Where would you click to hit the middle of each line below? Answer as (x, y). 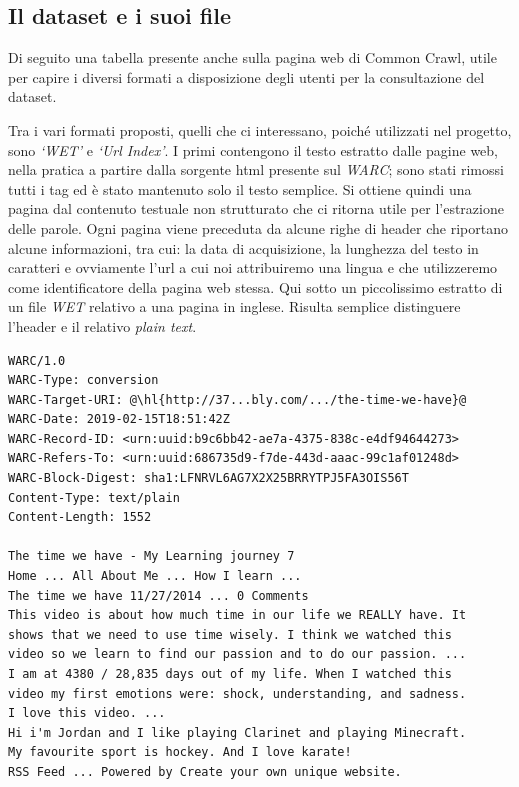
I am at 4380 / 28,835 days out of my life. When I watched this (230, 674)
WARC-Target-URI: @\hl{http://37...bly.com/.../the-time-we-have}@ (237, 399)
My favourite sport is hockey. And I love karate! (180, 752)
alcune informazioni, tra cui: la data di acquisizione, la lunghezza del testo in (243, 247)
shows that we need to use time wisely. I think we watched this (230, 634)
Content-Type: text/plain (94, 497)
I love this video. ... (87, 713)
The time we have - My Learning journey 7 (151, 556)
